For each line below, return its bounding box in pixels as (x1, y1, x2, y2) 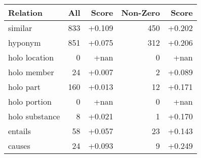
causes (8, 140, 30, 151)
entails (8, 125, 31, 137)
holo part (8, 81, 41, 92)
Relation (8, 7, 43, 18)
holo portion (8, 96, 52, 107)
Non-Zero (121, 7, 160, 18)
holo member (8, 66, 54, 78)
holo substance (8, 110, 60, 122)
